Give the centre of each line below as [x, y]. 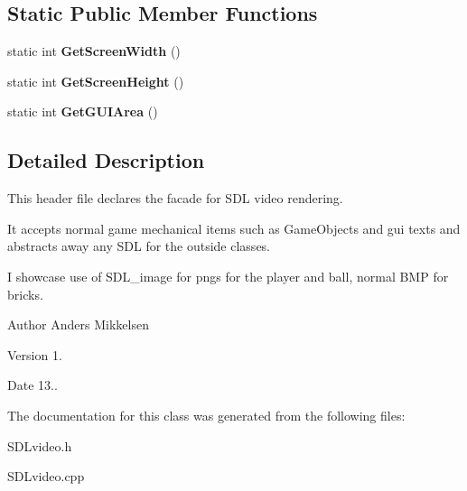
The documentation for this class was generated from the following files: [206, 415]
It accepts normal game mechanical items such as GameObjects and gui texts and [234, 228]
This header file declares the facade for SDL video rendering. [175, 198]
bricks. [25, 294]
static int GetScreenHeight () [96, 81]
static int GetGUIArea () [83, 111]
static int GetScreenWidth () [94, 51]
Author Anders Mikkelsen [78, 324]
